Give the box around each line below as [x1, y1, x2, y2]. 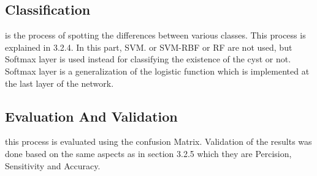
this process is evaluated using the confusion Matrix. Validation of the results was [5, 135, 312, 148]
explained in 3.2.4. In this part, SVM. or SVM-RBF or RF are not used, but [5, 40, 292, 53]
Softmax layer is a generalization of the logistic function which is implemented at [5, 64, 310, 77]
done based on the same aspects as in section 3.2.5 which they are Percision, [5, 147, 292, 159]
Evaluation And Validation [5, 106, 178, 125]
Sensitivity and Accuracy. [5, 159, 101, 172]
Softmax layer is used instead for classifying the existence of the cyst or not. [5, 53, 291, 65]
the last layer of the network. [5, 76, 114, 89]
